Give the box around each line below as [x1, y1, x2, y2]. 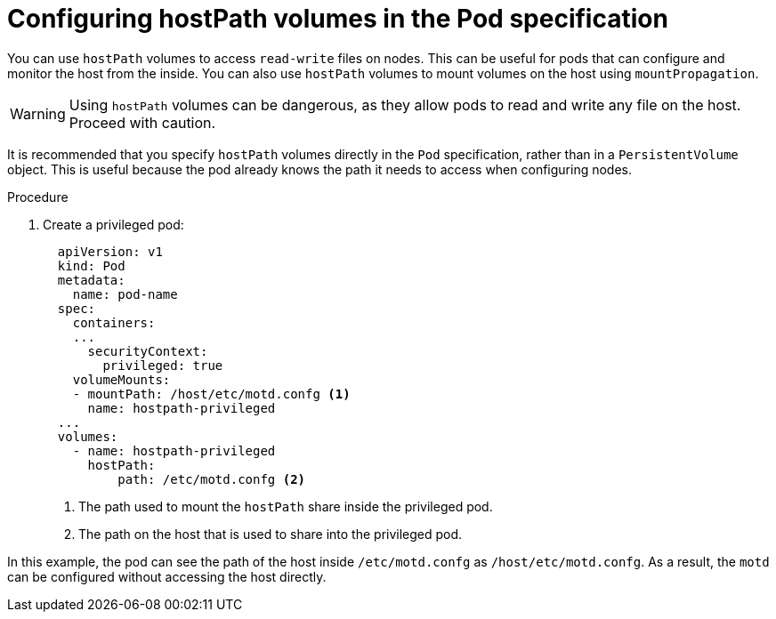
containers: [72, 315, 156, 330]
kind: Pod [57, 258, 125, 273]
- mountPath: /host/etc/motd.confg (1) [72, 386, 351, 401]
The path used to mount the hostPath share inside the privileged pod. [78, 498, 493, 514]
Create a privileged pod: [43, 216, 184, 232]
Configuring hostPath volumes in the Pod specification [7, 4, 668, 34]
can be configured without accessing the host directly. [7, 568, 327, 584]
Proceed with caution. [69, 113, 216, 132]
